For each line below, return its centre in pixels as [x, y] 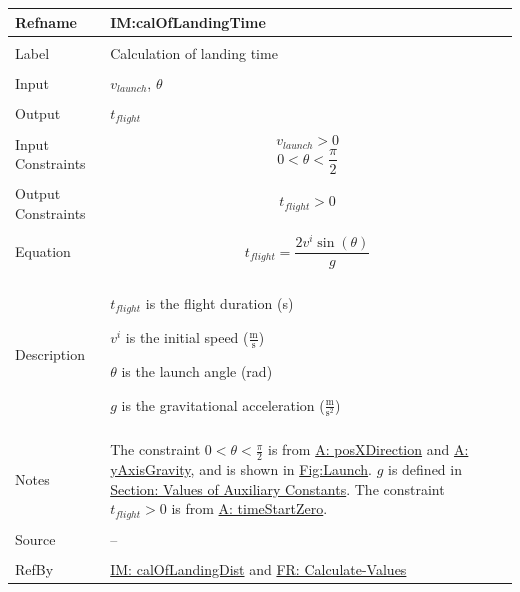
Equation [43, 250]
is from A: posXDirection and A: [368, 449]
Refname [46, 21]
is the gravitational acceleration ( [223, 404]
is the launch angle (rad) [197, 371]
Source [35, 539]
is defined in [425, 469]
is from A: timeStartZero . [249, 508]
